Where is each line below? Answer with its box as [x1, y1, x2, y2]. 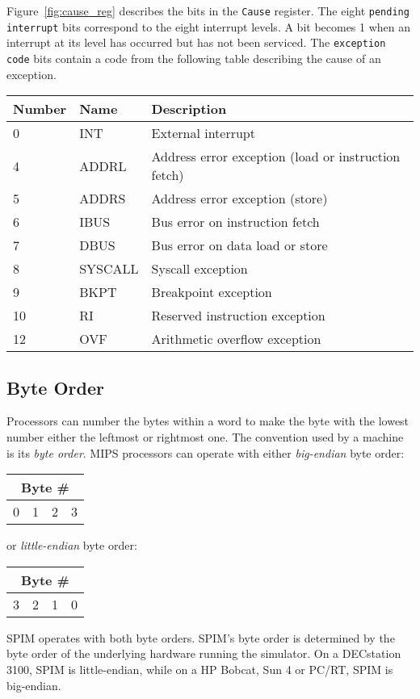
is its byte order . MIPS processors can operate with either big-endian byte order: [6, 444, 405, 461]
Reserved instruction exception [151, 306, 325, 325]
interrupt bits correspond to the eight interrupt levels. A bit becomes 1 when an [6, 18, 411, 35]
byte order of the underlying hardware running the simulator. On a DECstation [6, 645, 401, 662]
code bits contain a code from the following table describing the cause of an [6, 49, 381, 66]
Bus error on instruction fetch [151, 212, 320, 232]
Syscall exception [151, 259, 248, 278]
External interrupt [151, 123, 255, 143]
